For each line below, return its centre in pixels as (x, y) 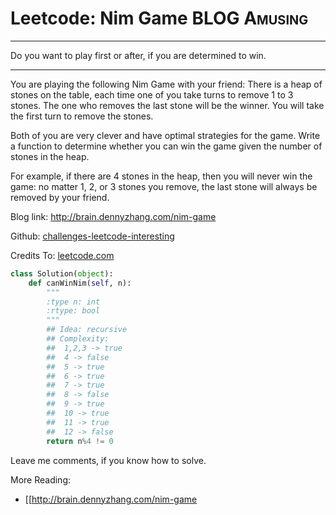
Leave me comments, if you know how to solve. (108, 460)
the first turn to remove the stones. (82, 116)
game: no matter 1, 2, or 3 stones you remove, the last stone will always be (164, 186)
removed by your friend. (60, 197)
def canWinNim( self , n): (80, 283)
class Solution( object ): (62, 273)
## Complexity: (78, 339)
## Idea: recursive (87, 330)
